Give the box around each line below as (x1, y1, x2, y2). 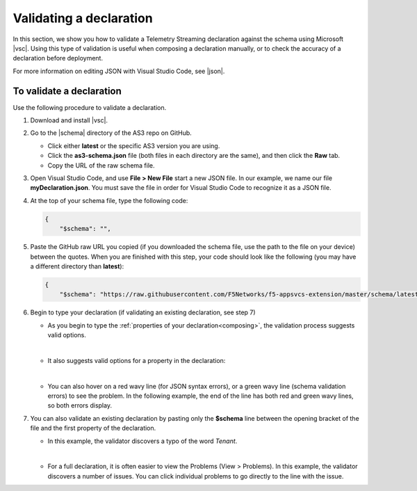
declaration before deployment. (13, 54, 104, 63)
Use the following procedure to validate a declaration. (13, 103, 167, 111)
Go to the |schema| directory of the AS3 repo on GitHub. (30, 129, 193, 137)
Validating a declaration (13, 10, 153, 26)
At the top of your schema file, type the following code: (30, 196, 188, 204)
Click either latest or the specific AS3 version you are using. (47, 141, 220, 150)
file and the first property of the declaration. (30, 424, 156, 433)
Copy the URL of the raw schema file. (47, 161, 156, 170)
